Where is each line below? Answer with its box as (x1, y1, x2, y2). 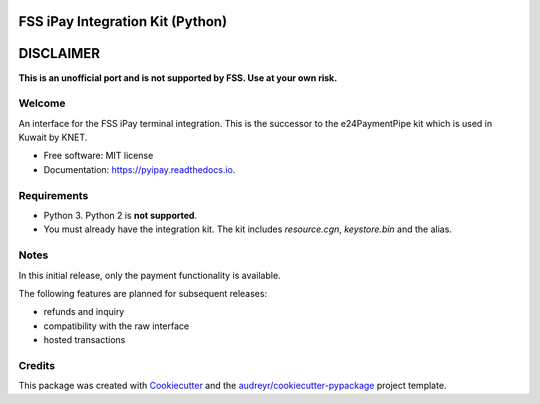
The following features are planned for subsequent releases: (18, 287, 268, 299)
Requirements (18, 188, 89, 202)
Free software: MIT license (43, 150, 154, 162)
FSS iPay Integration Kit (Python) (18, 13, 228, 30)
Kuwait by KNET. (18, 131, 88, 144)
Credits (18, 358, 55, 372)
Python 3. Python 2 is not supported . (43, 209, 198, 221)
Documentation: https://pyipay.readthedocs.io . (43, 163, 236, 175)
